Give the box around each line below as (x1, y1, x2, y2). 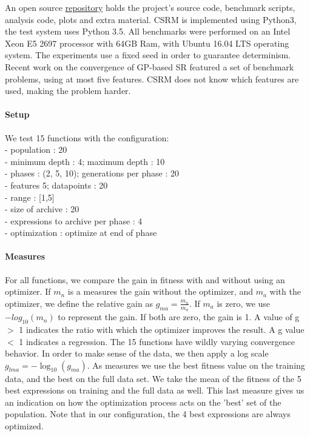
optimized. (5, 420, 44, 432)
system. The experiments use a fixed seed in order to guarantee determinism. (5, 49, 291, 61)
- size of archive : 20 (5, 203, 79, 215)
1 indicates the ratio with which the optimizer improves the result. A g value (19, 323, 305, 335)
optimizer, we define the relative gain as (5, 297, 153, 309)
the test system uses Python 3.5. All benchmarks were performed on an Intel (5, 25, 291, 38)
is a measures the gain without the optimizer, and (67, 285, 253, 298)
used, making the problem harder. (5, 84, 131, 97)
